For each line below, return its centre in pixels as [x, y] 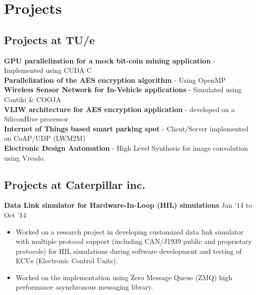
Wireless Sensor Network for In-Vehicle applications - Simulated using [123, 89]
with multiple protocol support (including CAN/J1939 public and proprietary [134, 241]
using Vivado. [25, 157]
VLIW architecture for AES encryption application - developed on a [120, 109]
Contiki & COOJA [32, 99]
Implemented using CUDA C [48, 70]
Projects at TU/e [50, 39]
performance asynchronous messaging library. [84, 287]
